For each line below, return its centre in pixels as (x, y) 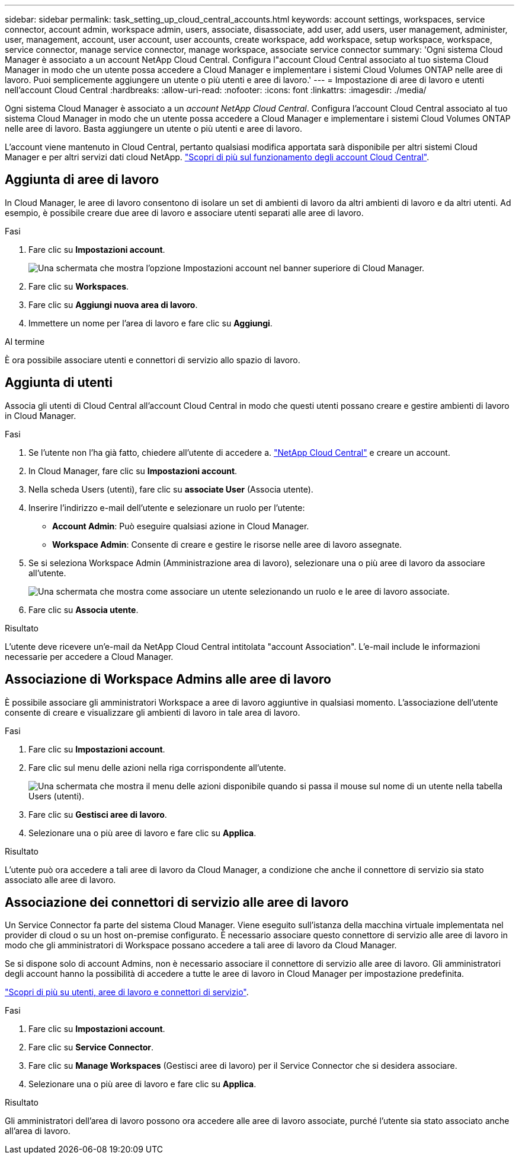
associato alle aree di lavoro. (60, 879)
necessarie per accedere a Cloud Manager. (89, 656)
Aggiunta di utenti (59, 383)
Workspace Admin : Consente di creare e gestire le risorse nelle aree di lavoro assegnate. (227, 544)
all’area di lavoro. (38, 1131)
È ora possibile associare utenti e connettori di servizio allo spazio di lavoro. (153, 360)
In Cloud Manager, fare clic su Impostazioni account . (133, 471)
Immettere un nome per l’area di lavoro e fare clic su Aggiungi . (150, 323)
